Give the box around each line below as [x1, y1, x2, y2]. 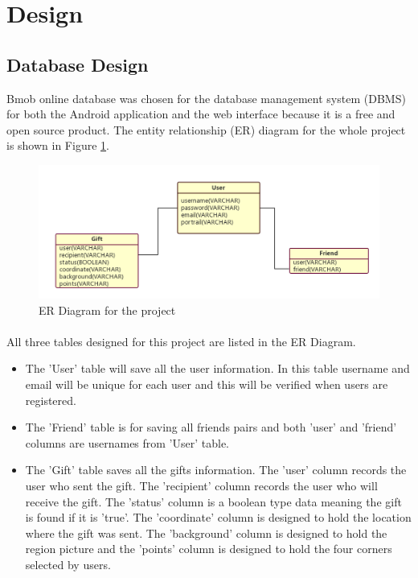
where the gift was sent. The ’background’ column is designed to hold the [25, 524, 387, 541]
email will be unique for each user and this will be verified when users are [25, 376, 388, 393]
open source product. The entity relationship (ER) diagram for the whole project [6, 121, 406, 138]
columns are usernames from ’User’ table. [25, 434, 230, 451]
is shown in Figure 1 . [6, 137, 109, 154]
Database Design [6, 52, 149, 76]
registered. [25, 391, 76, 408]
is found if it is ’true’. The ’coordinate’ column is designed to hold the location [25, 509, 412, 526]
